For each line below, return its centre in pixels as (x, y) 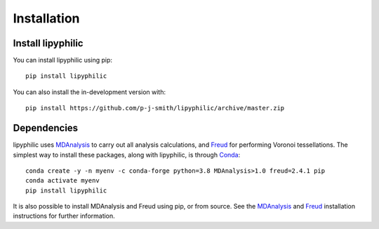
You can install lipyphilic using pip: (62, 60)
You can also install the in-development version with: (89, 92)
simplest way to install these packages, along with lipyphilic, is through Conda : (127, 155)
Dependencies (46, 128)
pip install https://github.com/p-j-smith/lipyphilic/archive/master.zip (155, 108)
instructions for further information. (64, 216)
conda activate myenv (62, 181)
